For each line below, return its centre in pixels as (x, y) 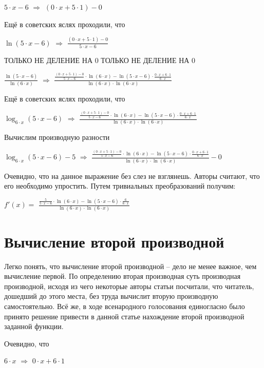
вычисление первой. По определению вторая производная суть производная (122, 276)
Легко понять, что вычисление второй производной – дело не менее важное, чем (130, 266)
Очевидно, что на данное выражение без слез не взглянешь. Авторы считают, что (132, 176)
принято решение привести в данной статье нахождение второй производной (124, 316)
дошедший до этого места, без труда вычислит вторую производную (111, 296)
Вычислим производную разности (57, 137)
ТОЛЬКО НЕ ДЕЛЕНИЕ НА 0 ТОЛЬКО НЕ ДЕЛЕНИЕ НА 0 (100, 60)
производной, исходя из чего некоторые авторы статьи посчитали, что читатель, (129, 286)
